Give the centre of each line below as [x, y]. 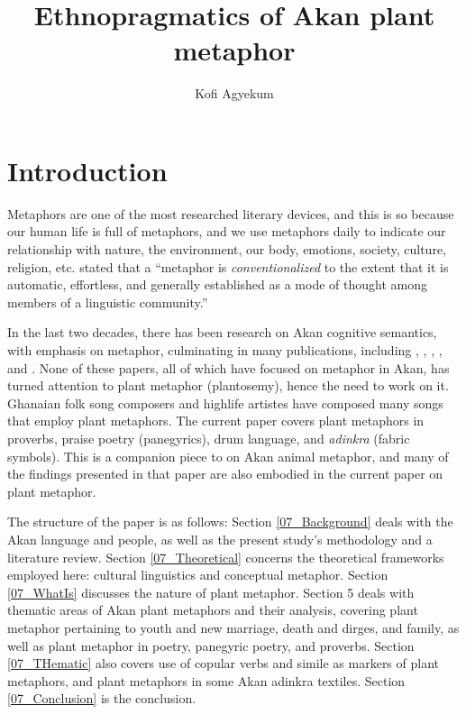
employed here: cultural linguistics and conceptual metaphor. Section [198, 575]
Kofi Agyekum [234, 93]
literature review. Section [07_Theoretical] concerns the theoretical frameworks [226, 557]
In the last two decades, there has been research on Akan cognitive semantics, [222, 332]
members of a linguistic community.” [108, 302]
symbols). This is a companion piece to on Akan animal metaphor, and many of [228, 456]
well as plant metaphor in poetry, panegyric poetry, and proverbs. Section [211, 645]
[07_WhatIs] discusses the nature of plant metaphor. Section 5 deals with [211, 592]
